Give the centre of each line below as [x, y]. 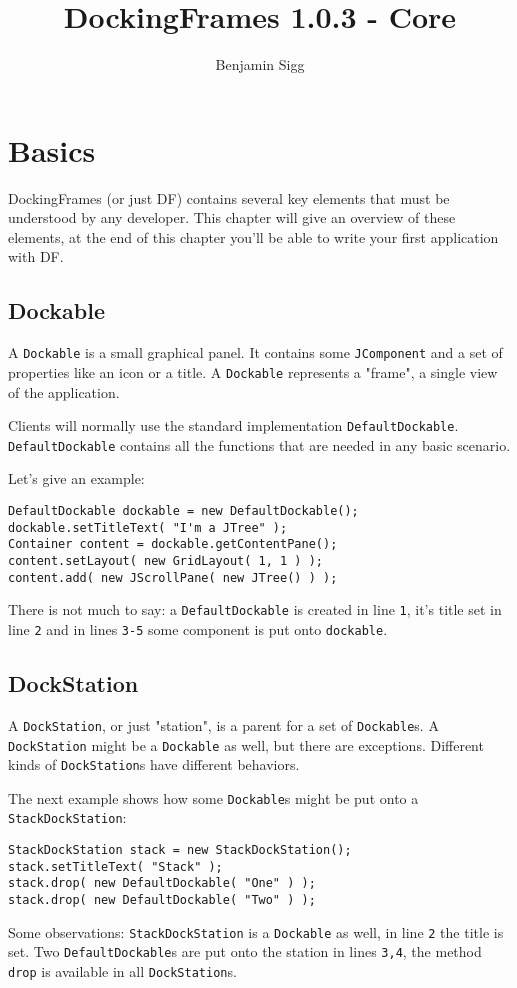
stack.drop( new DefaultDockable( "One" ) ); [162, 883]
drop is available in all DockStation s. [122, 971]
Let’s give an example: [76, 478]
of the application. [64, 391]
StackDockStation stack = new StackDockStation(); [180, 850]
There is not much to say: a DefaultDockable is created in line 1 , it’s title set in [255, 609]
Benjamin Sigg [260, 64]
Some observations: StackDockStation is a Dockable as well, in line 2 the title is [256, 931]
